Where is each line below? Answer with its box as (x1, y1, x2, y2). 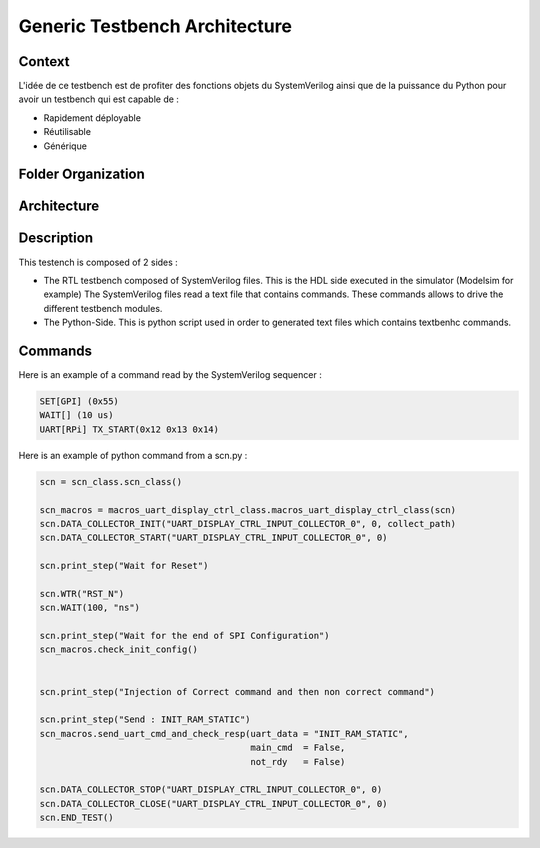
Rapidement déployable (43, 111, 142, 124)
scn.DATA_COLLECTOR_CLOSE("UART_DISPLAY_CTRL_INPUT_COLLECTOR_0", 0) (39, 798, 388, 809)
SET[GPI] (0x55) (39, 396, 120, 407)
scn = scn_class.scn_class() (39, 476, 183, 487)
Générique (43, 140, 87, 152)
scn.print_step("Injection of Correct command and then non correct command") (39, 686, 435, 697)
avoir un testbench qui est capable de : (18, 93, 180, 105)
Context (18, 53, 70, 70)
